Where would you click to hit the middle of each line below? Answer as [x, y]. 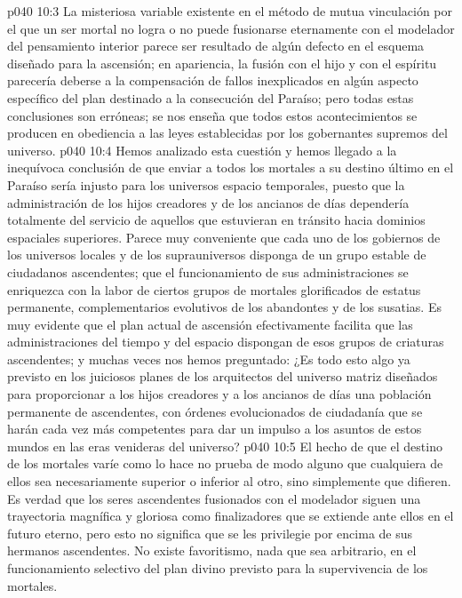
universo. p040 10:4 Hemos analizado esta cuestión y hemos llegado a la [202, 150]
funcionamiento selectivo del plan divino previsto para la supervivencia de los [218, 568]
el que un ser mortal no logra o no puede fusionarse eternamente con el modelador [231, 28]
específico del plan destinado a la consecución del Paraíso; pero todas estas [211, 97]
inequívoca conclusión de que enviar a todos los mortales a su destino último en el [231, 167]
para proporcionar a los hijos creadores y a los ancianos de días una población [219, 394]
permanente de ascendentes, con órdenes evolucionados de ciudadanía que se [215, 411]
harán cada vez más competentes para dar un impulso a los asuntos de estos [215, 429]
